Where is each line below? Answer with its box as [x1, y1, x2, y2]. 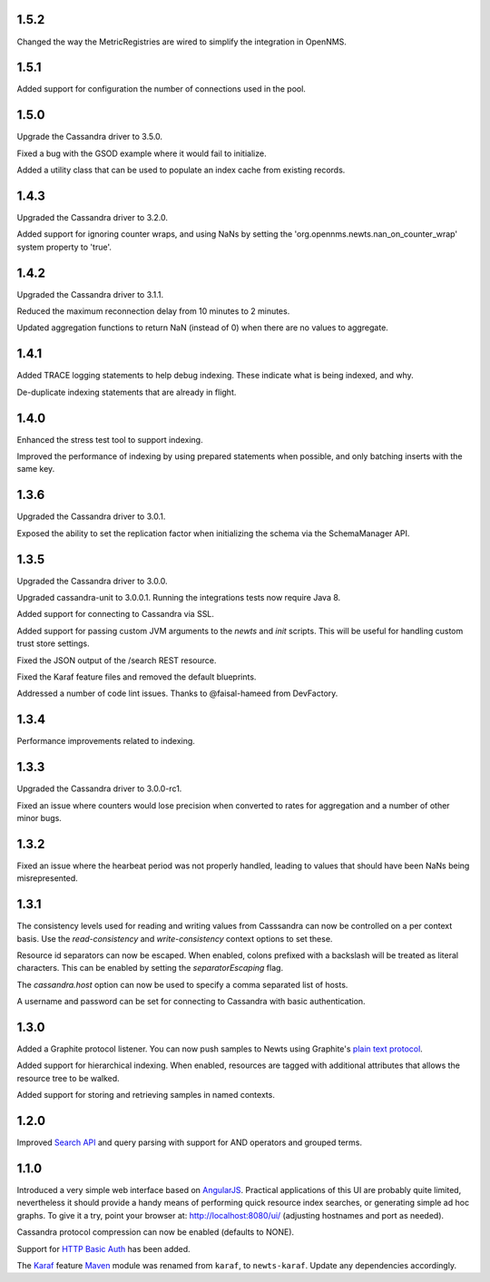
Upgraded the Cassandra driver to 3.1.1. [16, 289, 164, 299]
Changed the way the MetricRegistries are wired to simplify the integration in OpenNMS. [16, 36, 347, 47]
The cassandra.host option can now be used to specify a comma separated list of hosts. [16, 979, 348, 990]
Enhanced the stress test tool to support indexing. [16, 434, 203, 445]
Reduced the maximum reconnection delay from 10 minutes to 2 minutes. [16, 306, 290, 317]
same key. [16, 464, 55, 475]
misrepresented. [16, 873, 79, 884]
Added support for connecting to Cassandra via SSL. [16, 609, 215, 620]
